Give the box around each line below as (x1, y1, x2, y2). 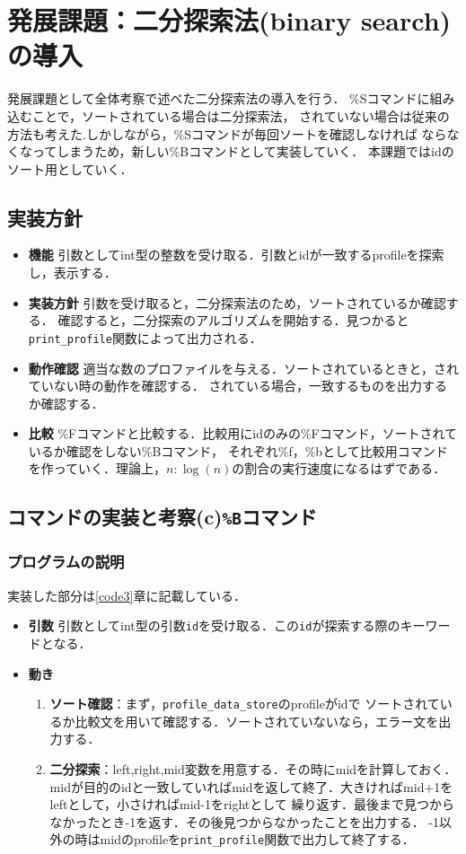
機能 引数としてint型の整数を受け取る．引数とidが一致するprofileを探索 (28, 245, 444, 264)
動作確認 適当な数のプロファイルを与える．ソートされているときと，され (28, 358, 460, 377)
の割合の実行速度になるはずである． (232, 459, 446, 478)
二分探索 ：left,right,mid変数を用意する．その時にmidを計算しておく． (49, 759, 457, 778)
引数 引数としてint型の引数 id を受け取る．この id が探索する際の (28, 616, 400, 635)
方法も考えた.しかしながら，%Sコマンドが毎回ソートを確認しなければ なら (7, 124, 447, 143)
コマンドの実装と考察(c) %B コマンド (7, 503, 318, 531)
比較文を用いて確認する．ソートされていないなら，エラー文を (75, 711, 439, 730)
